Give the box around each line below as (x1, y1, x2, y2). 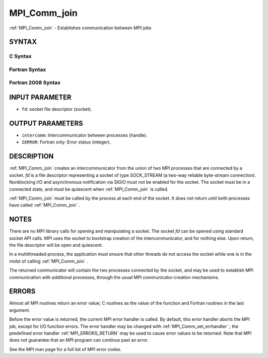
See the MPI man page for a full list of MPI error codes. (9, 346, 122, 352)
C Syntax (9, 53, 32, 60)
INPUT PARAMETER (9, 93, 71, 102)
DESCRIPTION (9, 152, 54, 161)
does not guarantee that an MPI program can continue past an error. (9, 337, 149, 343)
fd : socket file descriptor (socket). (21, 106, 92, 112)
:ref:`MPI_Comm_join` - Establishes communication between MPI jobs (9, 25, 151, 31)
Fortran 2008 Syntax (9, 79, 61, 86)
